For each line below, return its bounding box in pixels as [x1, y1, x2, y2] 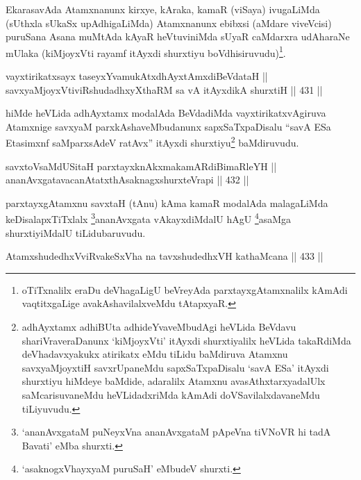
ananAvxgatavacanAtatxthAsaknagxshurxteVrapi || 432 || [6, 172, 249, 187]
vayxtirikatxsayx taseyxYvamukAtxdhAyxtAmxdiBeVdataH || [6, 69, 268, 83]
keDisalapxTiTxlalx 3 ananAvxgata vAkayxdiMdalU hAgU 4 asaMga [6, 210, 292, 226]
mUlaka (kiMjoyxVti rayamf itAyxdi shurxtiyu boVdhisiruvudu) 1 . [6, 43, 286, 60]
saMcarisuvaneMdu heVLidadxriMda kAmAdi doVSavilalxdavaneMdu [22, 388, 320, 402]
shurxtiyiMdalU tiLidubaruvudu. [6, 225, 146, 240]
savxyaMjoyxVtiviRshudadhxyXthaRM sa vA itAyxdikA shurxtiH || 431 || [6, 82, 323, 97]
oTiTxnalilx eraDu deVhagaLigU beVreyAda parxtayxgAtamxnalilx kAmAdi [22, 282, 348, 297]
